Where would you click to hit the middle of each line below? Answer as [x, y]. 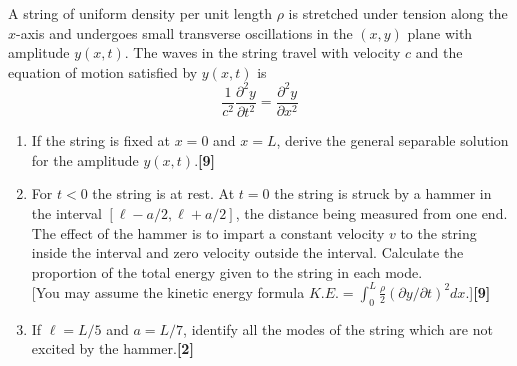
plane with [440, 32]
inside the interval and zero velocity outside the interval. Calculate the [247, 252]
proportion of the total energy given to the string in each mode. [227, 271]
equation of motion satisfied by [103, 71]
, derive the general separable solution [392, 140]
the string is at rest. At [163, 193]
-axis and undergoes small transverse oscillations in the [184, 32]
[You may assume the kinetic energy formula [168, 291]
